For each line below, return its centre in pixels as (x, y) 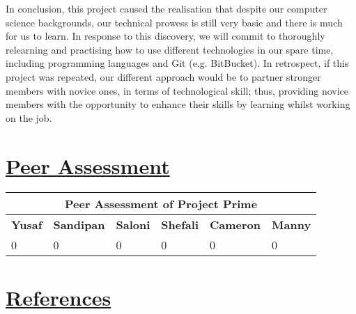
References (59, 297)
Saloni (133, 225)
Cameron (235, 225)
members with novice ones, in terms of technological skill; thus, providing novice (177, 90)
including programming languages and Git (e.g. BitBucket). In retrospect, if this (177, 63)
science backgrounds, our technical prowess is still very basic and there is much (174, 22)
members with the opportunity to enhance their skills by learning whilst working (178, 104)
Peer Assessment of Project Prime (161, 204)
